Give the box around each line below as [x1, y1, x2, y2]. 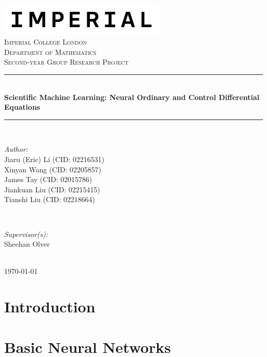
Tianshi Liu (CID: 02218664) [4, 194, 96, 205]
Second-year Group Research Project [4, 56, 129, 67]
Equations [4, 102, 40, 112]
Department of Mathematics [4, 46, 97, 57]
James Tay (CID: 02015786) [4, 174, 92, 185]
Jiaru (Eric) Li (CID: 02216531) [4, 154, 105, 165]
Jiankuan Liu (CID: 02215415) [4, 184, 100, 194]
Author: [4, 144, 28, 154]
